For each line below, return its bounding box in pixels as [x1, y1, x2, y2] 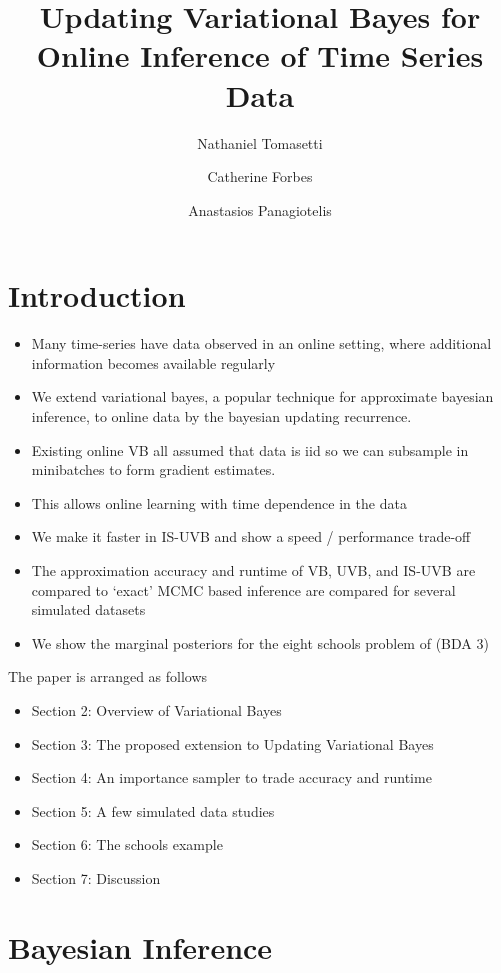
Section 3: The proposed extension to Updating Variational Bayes [31, 733, 434, 754]
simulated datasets [31, 599, 146, 620]
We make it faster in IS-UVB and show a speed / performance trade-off [31, 526, 471, 547]
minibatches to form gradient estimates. [31, 459, 276, 480]
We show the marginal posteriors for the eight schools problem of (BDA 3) [31, 632, 489, 653]
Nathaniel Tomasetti [197, 132, 323, 153]
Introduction [8, 275, 186, 316]
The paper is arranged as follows [8, 666, 208, 687]
